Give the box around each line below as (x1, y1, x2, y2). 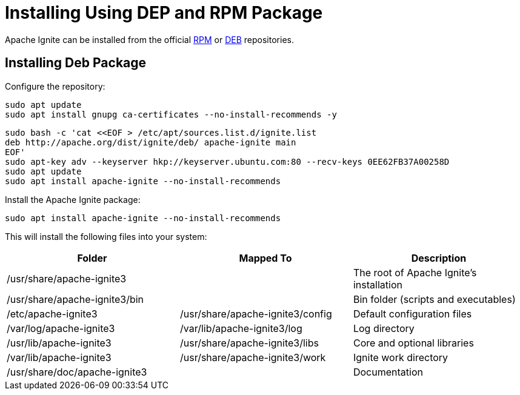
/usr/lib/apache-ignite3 (7, 336, 112, 349)
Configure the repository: (5, 81, 105, 91)
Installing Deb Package (5, 55, 147, 71)
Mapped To (239, 251, 292, 264)
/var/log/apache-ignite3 (7, 322, 115, 334)
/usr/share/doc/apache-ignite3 (7, 365, 147, 378)
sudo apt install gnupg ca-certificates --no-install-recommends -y (5, 109, 337, 119)
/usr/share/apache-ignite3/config (179, 307, 332, 320)
